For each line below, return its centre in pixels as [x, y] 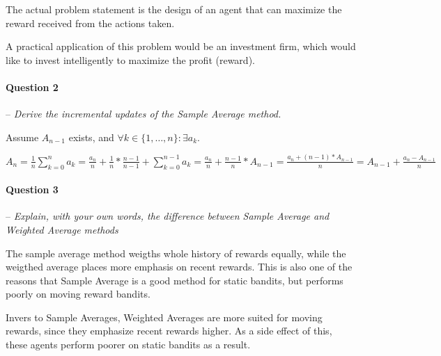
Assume [22, 137]
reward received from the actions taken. [90, 23]
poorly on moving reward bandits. [78, 294]
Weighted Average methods [62, 229]
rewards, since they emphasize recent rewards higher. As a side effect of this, [169, 331]
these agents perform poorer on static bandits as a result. [128, 345]
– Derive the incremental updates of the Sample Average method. [144, 114]
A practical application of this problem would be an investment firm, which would [181, 46]
